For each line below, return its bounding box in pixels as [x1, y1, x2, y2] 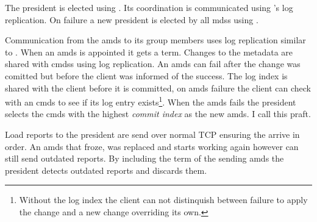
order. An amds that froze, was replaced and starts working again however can [5, 140, 299, 152]
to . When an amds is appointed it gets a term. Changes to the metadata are [5, 45, 293, 58]
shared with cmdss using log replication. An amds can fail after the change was [5, 57, 301, 70]
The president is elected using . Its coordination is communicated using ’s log [5, 1, 293, 13]
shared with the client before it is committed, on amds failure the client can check [5, 81, 311, 94]
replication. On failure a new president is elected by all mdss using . [5, 13, 258, 26]
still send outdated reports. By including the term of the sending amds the [5, 152, 284, 165]
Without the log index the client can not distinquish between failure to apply [19, 193, 308, 206]
